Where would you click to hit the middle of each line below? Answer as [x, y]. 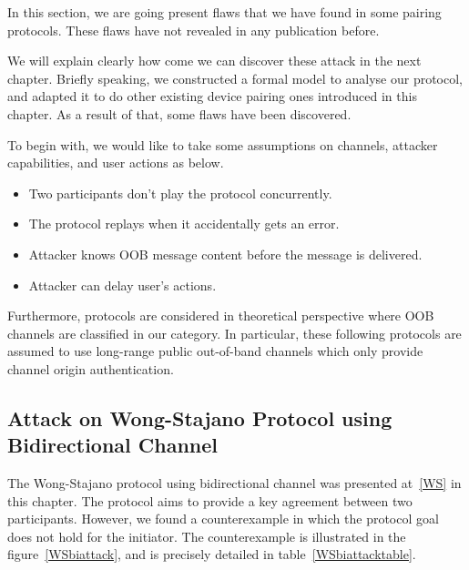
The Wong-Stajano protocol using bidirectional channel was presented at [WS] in [234, 483]
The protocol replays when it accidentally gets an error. [184, 224]
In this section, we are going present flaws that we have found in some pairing [224, 12]
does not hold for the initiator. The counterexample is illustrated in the [207, 536]
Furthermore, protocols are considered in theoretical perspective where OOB [221, 316]
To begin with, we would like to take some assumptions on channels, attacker [223, 144]
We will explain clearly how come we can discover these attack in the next [214, 61]
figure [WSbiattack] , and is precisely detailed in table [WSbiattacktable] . [212, 554]
